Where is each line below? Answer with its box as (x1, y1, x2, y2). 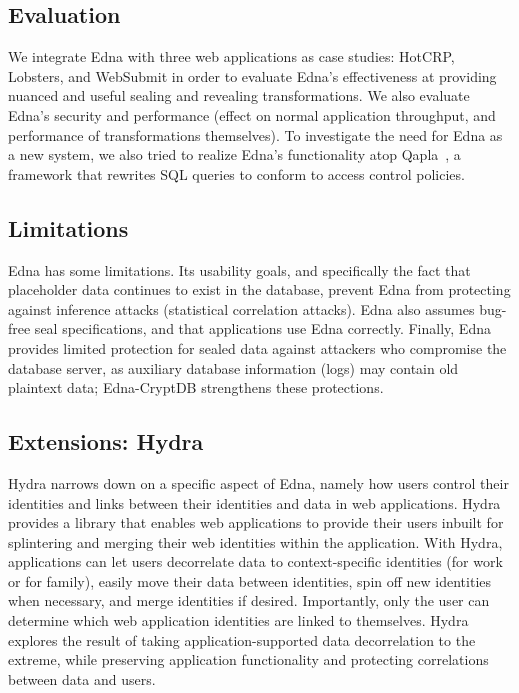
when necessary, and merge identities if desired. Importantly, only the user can (8, 590, 490, 611)
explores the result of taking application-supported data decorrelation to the (8, 629, 476, 650)
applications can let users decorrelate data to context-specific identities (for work (8, 551, 503, 572)
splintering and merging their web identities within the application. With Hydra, (8, 531, 503, 552)
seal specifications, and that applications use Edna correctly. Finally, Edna (34, 318, 491, 339)
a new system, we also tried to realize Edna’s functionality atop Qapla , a (8, 144, 461, 165)
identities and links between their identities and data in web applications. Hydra (8, 492, 501, 513)
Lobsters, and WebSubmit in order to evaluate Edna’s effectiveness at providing (8, 65, 497, 86)
